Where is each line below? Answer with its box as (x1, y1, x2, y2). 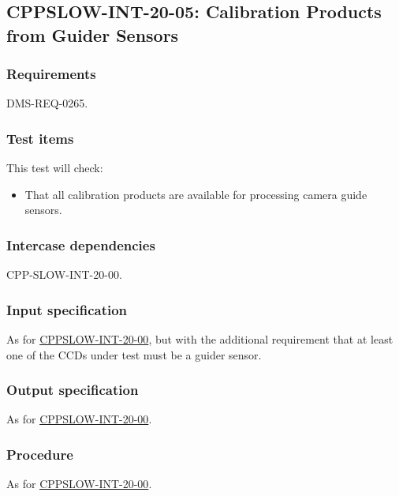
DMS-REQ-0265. (6, 95, 88, 111)
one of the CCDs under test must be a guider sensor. (6, 346, 262, 363)
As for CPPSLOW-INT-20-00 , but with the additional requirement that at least (6, 331, 393, 348)
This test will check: (6, 160, 103, 176)
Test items (6, 128, 74, 148)
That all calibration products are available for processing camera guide (24, 186, 367, 202)
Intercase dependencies (6, 235, 155, 254)
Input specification (6, 299, 128, 319)
